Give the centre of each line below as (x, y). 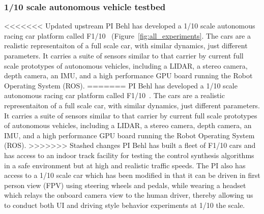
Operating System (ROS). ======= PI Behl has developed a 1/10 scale (121, 85)
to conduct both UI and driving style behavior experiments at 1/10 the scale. (125, 205)
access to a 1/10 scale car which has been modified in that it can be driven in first (132, 175)
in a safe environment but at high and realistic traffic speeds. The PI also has (125, 165)
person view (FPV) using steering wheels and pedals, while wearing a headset (125, 185)
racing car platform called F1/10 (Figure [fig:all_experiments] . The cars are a (127, 35)
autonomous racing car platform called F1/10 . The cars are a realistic (114, 95)
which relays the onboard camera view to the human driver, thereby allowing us (129, 195)
